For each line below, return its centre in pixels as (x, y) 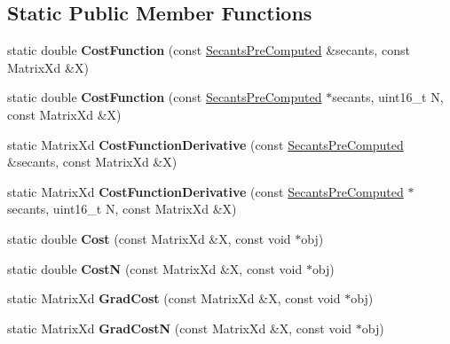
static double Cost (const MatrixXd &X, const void (149, 238)
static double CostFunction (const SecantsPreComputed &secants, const (209, 50)
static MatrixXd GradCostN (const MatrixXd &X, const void (180, 328)
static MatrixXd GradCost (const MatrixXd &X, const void (174, 298)
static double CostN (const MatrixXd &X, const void (155, 268)
